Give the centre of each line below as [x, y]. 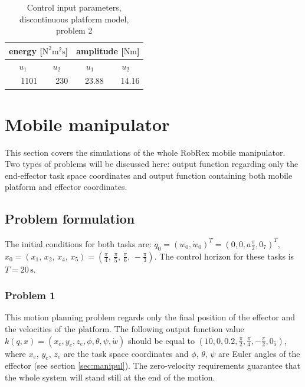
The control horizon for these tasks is [227, 256]
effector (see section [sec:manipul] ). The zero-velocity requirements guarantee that [152, 365]
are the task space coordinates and [126, 353]
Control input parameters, [74, 7]
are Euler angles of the [259, 353]
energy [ [26, 50]
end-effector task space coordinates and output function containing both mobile [149, 175]
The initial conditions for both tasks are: [78, 243]
